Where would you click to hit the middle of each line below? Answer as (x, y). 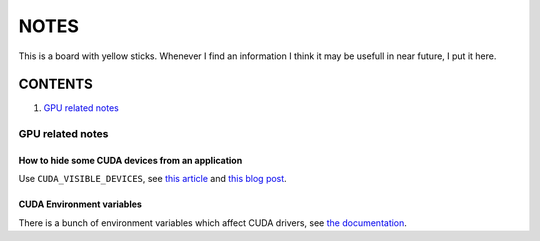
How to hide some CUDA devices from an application (130, 161)
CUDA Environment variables (80, 204)
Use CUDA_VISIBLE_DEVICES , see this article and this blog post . (152, 179)
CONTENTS (56, 84)
